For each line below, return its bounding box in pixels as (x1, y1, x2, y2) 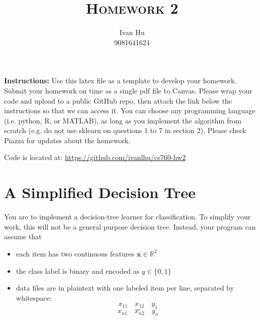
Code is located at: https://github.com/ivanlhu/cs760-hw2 (4, 152, 186, 163)
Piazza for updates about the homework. (4, 135, 131, 145)
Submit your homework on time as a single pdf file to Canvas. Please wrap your (4, 85, 253, 95)
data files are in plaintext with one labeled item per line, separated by (16, 282, 234, 293)
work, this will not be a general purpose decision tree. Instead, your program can (4, 221, 256, 232)
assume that (4, 231, 42, 242)
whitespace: (16, 292, 52, 303)
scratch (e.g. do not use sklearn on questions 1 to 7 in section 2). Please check (4, 125, 246, 136)
